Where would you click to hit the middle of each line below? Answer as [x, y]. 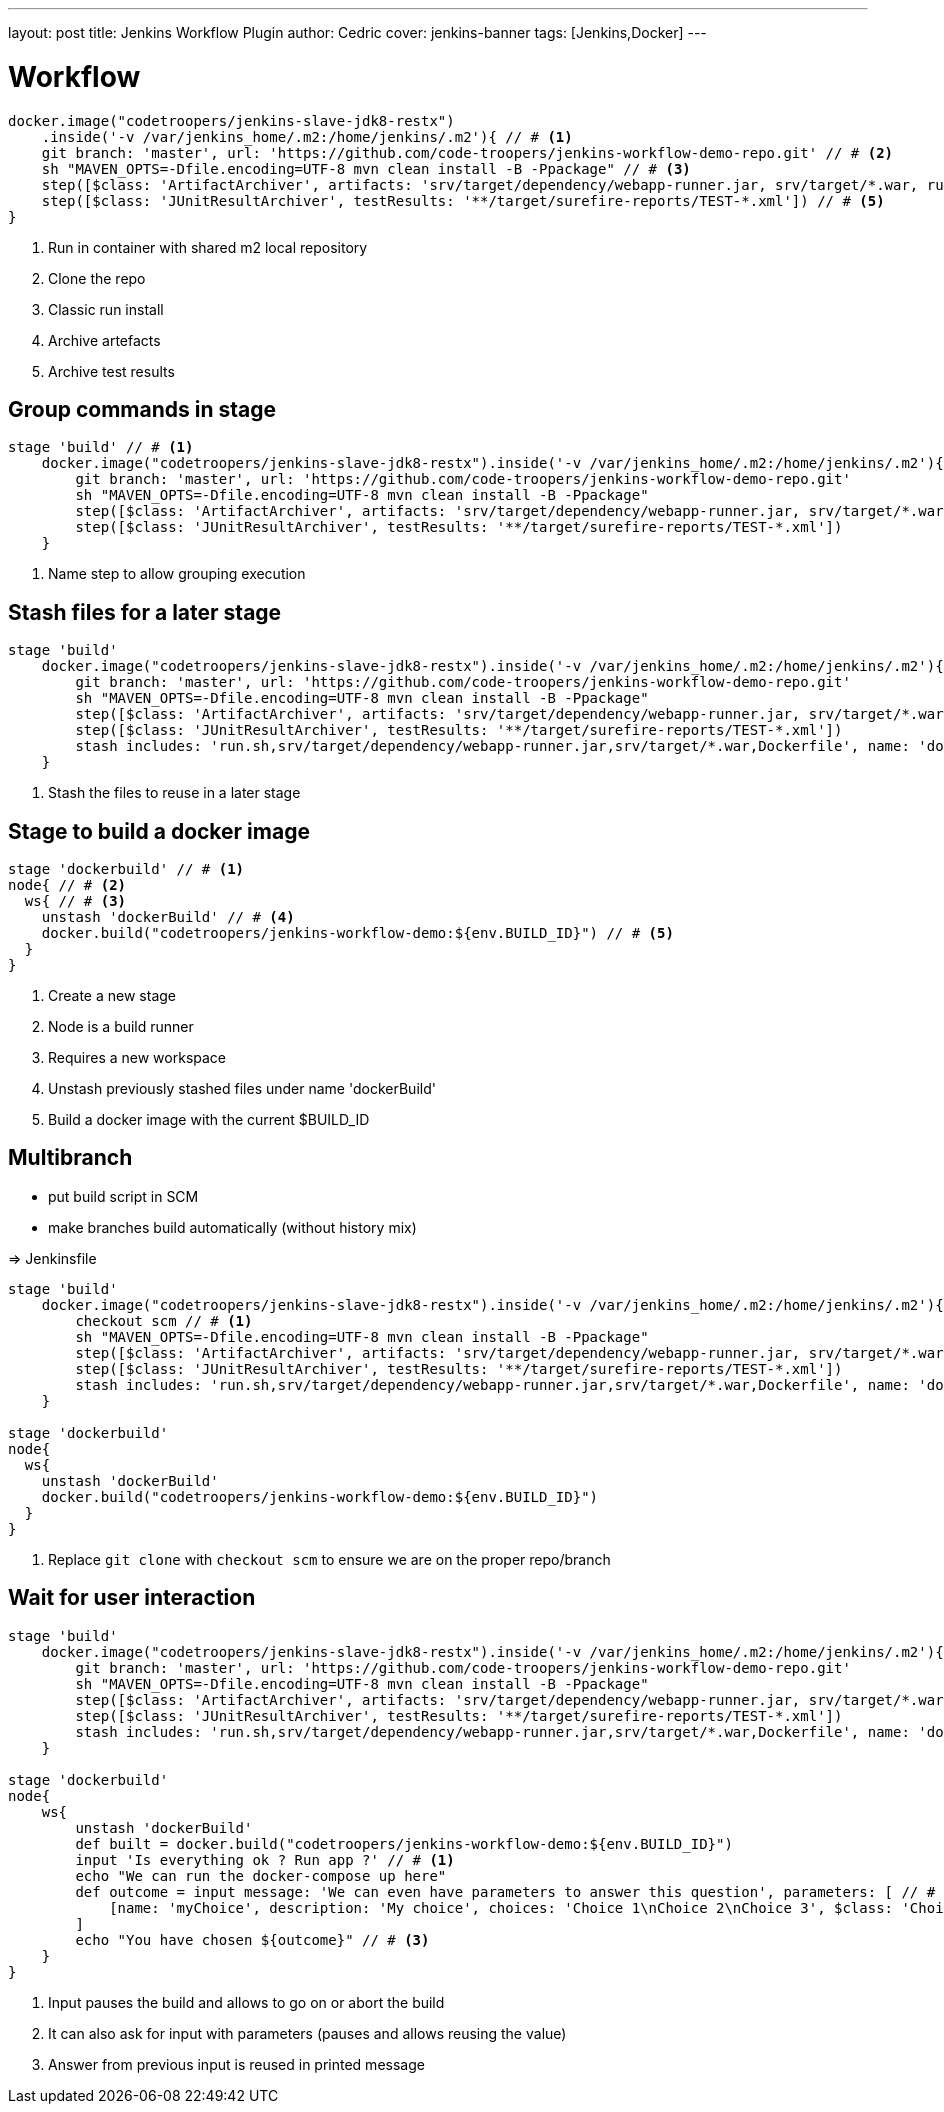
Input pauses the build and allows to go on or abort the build [246, 2002]
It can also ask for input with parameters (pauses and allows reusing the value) [307, 2033]
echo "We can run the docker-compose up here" [261, 1875]
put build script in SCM [123, 1196]
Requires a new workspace [137, 1058]
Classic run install [106, 309]
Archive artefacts [104, 340]
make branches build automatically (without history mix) [232, 1227]
